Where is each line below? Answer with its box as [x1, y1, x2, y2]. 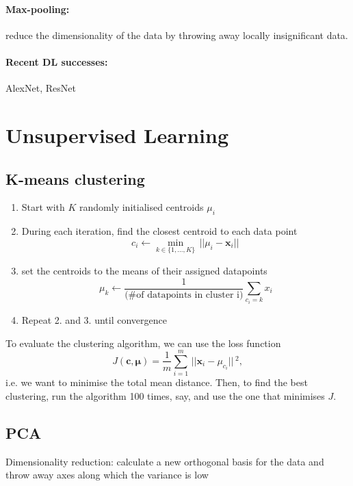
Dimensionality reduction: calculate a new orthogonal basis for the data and [5, 454, 324, 468]
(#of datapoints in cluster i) [125, 290, 244, 300]
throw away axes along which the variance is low [5, 468, 209, 482]
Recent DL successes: [5, 54, 108, 68]
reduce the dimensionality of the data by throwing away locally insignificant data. [5, 27, 348, 42]
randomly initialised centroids [79, 200, 204, 214]
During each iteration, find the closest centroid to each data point [21, 224, 298, 238]
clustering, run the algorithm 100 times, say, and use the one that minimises [5, 388, 325, 402]
